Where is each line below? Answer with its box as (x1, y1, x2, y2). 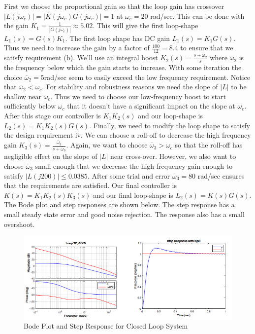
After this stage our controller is (4, 111, 101, 120)
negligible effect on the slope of (4, 151, 97, 161)
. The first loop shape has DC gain (65, 33, 170, 43)
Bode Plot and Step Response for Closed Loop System (24, 321, 188, 331)
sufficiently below (4, 101, 56, 111)
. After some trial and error (87, 170, 170, 181)
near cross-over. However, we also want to (110, 151, 236, 161)
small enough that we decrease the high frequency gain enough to (35, 160, 233, 171)
